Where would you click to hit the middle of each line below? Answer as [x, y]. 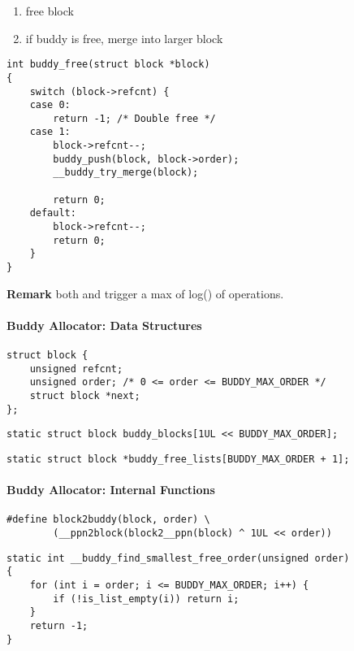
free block [50, 11]
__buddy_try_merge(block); [126, 173]
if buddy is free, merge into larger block [124, 38]
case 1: [50, 132]
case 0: [50, 105]
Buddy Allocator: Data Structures [104, 325]
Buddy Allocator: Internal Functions [111, 490]
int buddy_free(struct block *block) [108, 65]
